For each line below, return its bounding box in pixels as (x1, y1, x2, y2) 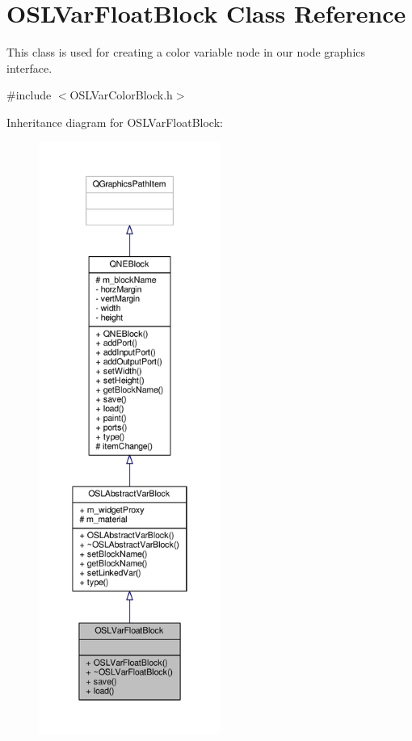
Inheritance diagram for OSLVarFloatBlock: (6, 113, 223, 130)
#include (6, 86, 52, 103)
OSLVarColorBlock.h (69, 86, 173, 103)
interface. (6, 59, 53, 76)
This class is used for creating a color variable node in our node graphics (6, 44, 366, 61)
